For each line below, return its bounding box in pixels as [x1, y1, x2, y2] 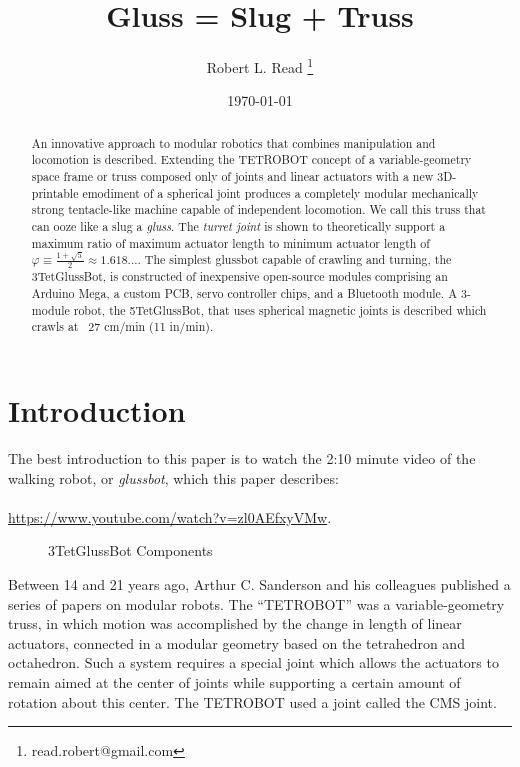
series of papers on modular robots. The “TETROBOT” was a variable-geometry [8, 593, 505, 614]
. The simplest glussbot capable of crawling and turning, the [137, 251, 452, 268]
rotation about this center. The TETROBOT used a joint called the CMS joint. [8, 691, 497, 712]
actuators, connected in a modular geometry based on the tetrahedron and [8, 632, 465, 653]
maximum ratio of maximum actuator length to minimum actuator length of [31, 234, 430, 251]
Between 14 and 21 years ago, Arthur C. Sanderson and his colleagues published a [8, 573, 511, 594]
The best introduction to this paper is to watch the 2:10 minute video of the [8, 448, 476, 469]
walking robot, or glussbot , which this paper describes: [8, 467, 339, 488]
